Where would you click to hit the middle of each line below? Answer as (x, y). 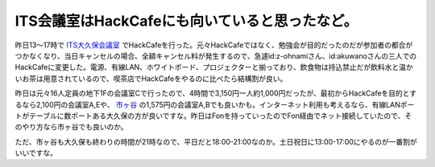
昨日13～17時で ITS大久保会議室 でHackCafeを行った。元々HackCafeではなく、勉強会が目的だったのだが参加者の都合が (214, 45)
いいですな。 (36, 153)
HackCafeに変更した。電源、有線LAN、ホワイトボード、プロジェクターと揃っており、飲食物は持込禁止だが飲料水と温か (214, 67)
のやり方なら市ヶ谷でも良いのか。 (71, 127)
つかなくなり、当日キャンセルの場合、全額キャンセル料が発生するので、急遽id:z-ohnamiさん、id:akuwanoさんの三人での (216, 55)
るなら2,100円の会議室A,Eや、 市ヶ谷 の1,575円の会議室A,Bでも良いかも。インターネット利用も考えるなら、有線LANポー (215, 104)
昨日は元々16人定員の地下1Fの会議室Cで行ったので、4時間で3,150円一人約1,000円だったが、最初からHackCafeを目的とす (216, 93)
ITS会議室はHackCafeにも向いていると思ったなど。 (186, 21)
